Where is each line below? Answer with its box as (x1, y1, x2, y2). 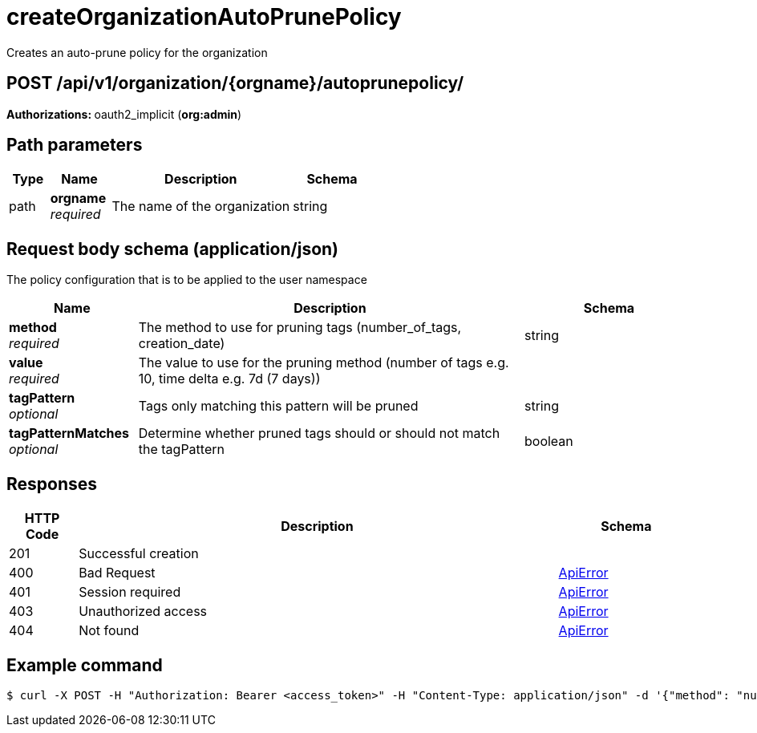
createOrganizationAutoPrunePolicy (6, 3, 402, 30)
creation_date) (138, 335, 225, 352)
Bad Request (79, 565, 156, 581)
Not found (79, 622, 140, 639)
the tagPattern (138, 441, 225, 458)
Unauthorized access (79, 603, 208, 620)
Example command (6, 654, 163, 675)
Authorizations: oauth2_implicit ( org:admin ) (6, 107, 242, 121)
